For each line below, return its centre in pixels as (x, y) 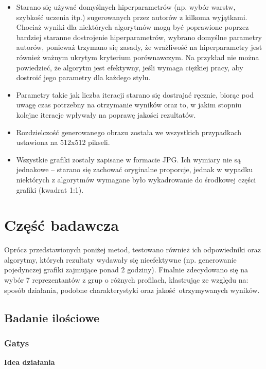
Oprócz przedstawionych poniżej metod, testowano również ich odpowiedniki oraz (132, 250)
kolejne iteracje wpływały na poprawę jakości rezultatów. (106, 114)
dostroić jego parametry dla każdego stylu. (83, 77)
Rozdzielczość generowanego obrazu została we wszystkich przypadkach (129, 132)
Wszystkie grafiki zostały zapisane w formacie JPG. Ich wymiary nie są (128, 159)
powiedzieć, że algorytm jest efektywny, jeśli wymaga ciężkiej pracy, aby (130, 67)
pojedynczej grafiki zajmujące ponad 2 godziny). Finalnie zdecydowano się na (126, 270)
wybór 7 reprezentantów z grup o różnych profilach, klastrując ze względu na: (126, 280)
